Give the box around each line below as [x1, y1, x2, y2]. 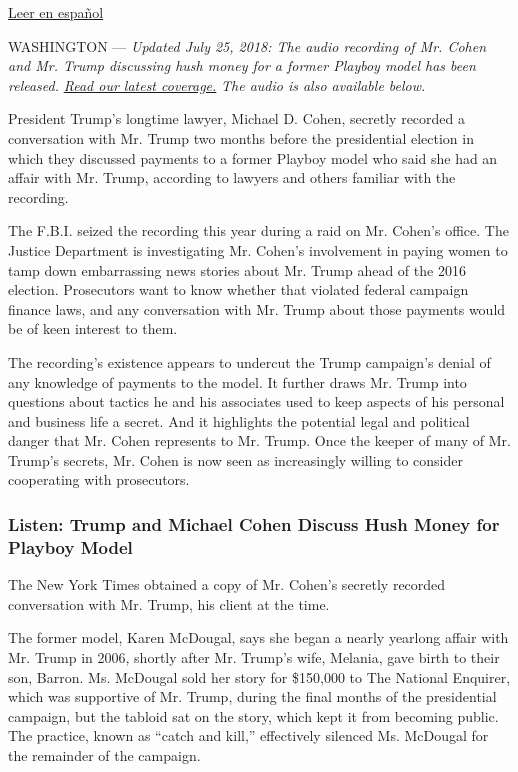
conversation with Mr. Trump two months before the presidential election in [8, 127, 474, 148]
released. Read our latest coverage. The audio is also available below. [8, 74, 426, 95]
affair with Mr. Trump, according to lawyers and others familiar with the [8, 167, 456, 188]
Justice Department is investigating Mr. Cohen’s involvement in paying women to [8, 239, 508, 260]
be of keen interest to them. [8, 318, 178, 339]
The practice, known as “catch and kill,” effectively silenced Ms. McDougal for [8, 725, 489, 746]
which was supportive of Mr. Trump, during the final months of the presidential [8, 686, 497, 707]
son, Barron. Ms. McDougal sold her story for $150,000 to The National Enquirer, [8, 666, 511, 687]
